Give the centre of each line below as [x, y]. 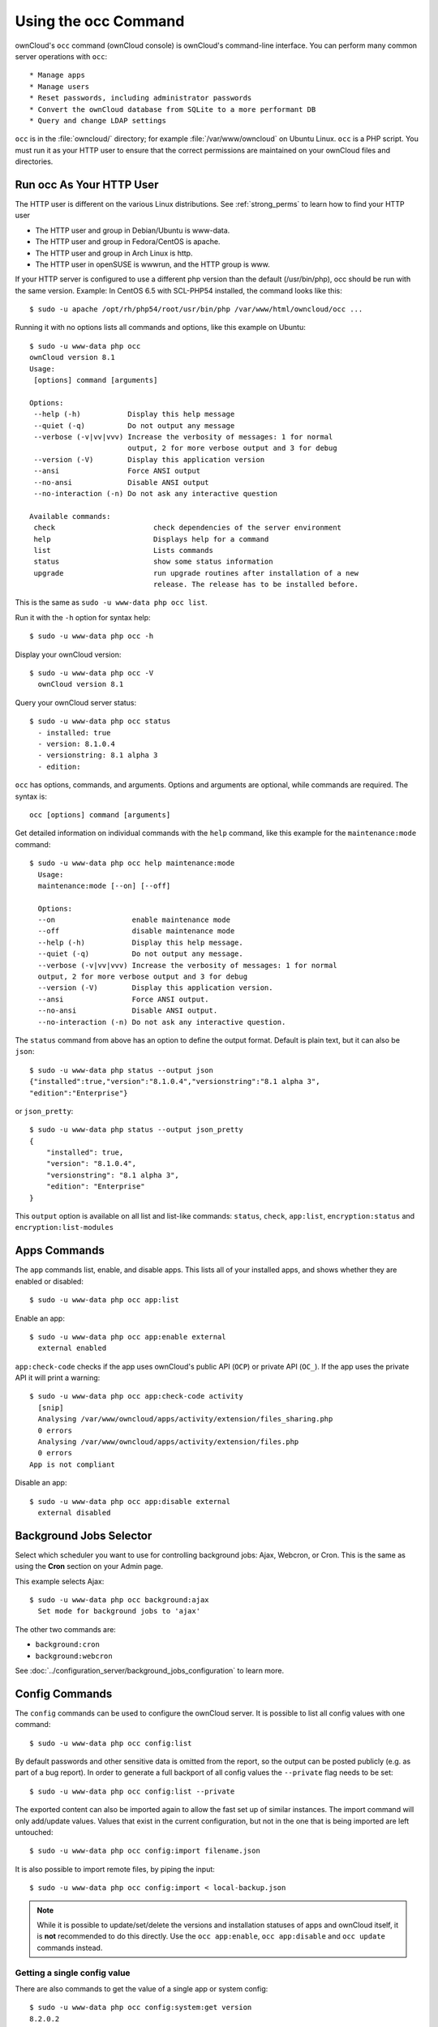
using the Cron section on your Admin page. [89, 1566]
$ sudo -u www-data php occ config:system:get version [141, 2008]
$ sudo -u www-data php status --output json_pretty [136, 1130]
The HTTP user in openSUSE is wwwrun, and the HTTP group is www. [153, 264]
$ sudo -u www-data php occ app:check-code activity [136, 1396]
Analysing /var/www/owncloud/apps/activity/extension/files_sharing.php [185, 1419]
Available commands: [70, 516]
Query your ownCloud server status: [76, 702]
